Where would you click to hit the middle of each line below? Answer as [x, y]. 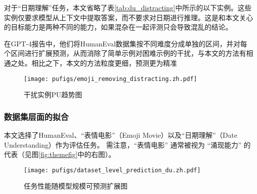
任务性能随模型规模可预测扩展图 [76, 186]
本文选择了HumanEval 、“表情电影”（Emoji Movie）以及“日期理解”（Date [121, 135]
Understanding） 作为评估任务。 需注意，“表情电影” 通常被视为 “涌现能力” [123, 144]
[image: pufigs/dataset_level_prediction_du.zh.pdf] [112, 170]
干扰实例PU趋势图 [53, 95]
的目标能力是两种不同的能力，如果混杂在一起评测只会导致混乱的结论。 [118, 27]
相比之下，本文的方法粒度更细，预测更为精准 [104, 62]
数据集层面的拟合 [36, 116]
